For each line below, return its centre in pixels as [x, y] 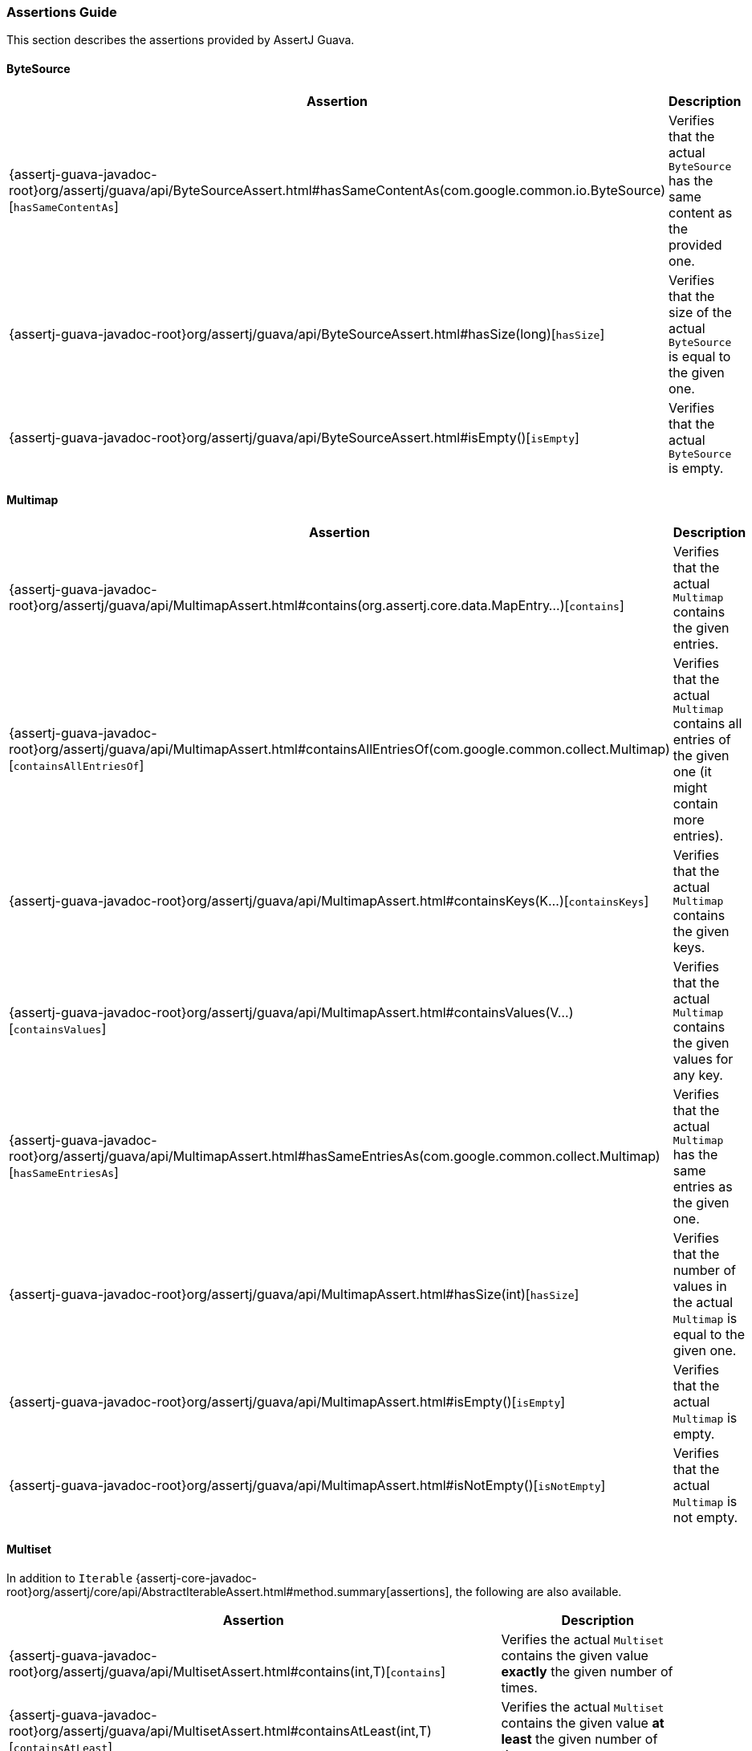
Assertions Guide [62, 12]
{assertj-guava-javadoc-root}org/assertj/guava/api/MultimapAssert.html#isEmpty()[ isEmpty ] [287, 1401]
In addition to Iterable [70, 1578]
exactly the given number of [587, 1672]
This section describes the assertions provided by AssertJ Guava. [181, 40]
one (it [692, 771]
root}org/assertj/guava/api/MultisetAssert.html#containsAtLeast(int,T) [220, 1731]
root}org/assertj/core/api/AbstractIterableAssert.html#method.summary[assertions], [230, 1592]
